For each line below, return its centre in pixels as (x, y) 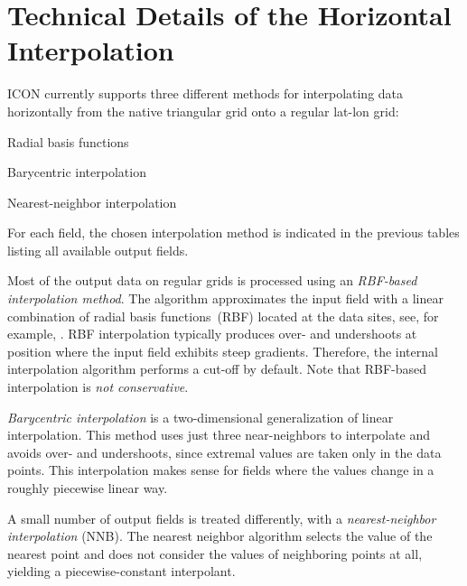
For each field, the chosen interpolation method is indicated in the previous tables (233, 233)
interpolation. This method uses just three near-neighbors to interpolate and (219, 435)
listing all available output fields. (98, 250)
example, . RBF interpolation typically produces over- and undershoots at (212, 334)
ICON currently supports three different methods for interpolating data (205, 93)
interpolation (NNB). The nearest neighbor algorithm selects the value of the (220, 536)
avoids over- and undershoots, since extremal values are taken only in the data (224, 452)
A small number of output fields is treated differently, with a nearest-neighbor (222, 518)
